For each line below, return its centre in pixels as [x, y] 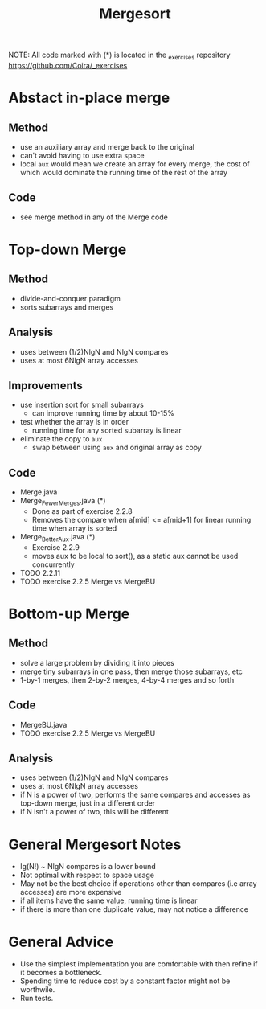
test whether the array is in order [74, 422]
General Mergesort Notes [95, 844]
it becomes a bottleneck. [61, 973]
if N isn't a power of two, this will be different [94, 812]
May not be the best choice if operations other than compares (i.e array [138, 884]
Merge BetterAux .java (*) [57, 538]
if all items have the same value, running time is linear [108, 900]
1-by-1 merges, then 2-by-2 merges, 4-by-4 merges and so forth [127, 679]
